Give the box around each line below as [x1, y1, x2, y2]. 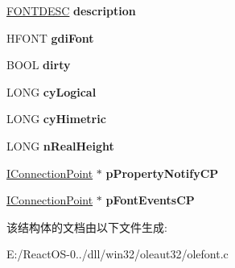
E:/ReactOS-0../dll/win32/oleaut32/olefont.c [6, 245, 229, 262]
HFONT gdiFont [6, 29, 94, 46]
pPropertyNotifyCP [105, 164, 219, 181]
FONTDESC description [6, 2, 136, 19]
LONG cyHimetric [6, 110, 106, 127]
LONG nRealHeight [6, 137, 114, 154]
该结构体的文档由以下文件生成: [6, 218, 167, 235]
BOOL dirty [6, 56, 71, 73]
